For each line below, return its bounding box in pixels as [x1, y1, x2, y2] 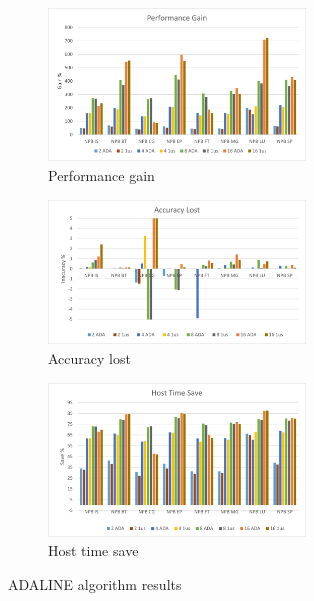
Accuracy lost [48, 348, 131, 369]
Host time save [48, 540, 139, 561]
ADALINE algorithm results [8, 574, 182, 595]
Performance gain [48, 165, 155, 186]
